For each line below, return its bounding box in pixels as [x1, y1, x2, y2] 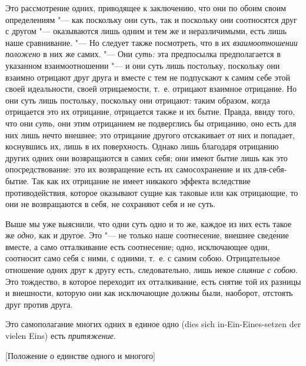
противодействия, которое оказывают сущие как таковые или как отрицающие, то [5, 186, 298, 198]
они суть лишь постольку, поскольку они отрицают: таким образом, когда [5, 94, 270, 106]
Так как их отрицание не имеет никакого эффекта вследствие [31, 174, 251, 187]
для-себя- [254, 163, 287, 175]
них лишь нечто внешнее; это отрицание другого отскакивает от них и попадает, [5, 128, 295, 141]
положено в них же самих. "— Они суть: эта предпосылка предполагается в [5, 48, 281, 60]
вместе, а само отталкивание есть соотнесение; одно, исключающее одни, [5, 240, 270, 252]
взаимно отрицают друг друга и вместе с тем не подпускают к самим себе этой [5, 71, 290, 83]
